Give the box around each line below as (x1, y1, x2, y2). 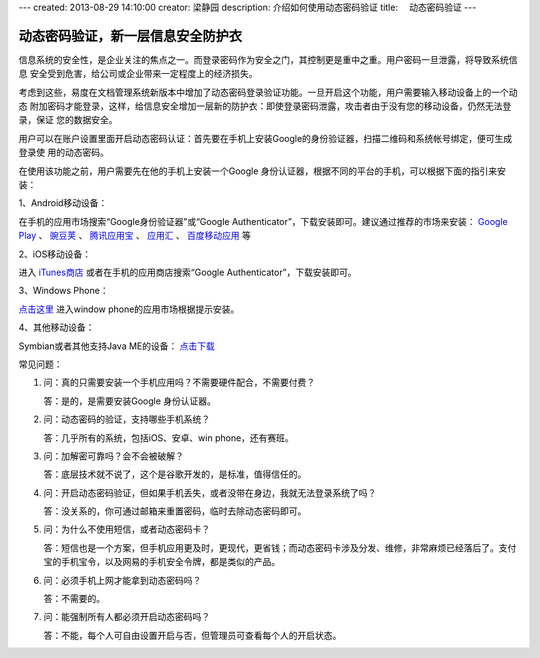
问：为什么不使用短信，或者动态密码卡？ (43, 523, 210, 535)
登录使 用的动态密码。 (18, 146, 109, 159)
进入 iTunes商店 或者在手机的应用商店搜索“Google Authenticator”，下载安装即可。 (18, 266, 357, 278)
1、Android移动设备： (18, 197, 108, 209)
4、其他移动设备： (18, 321, 95, 334)
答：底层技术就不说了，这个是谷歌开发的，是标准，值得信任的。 (43, 468, 307, 480)
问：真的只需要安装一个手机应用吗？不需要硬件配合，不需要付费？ (43, 376, 315, 389)
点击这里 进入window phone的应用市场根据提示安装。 (18, 303, 240, 315)
